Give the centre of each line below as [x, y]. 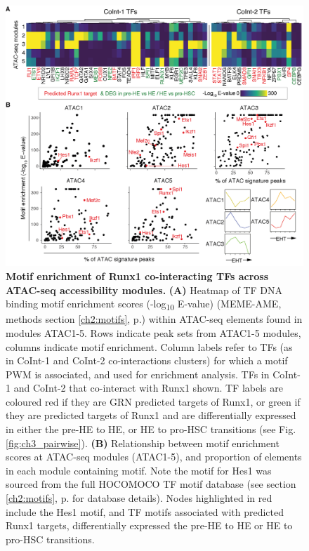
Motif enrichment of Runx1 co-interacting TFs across [137, 276]
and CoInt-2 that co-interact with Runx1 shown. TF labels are [148, 388]
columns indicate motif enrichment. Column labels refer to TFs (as [149, 346]
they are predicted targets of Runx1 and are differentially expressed [151, 415]
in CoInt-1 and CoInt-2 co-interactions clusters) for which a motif [147, 360]
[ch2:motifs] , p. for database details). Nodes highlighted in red [139, 498]
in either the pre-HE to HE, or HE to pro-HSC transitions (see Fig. [151, 429]
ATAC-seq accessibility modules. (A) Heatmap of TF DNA [144, 290]
